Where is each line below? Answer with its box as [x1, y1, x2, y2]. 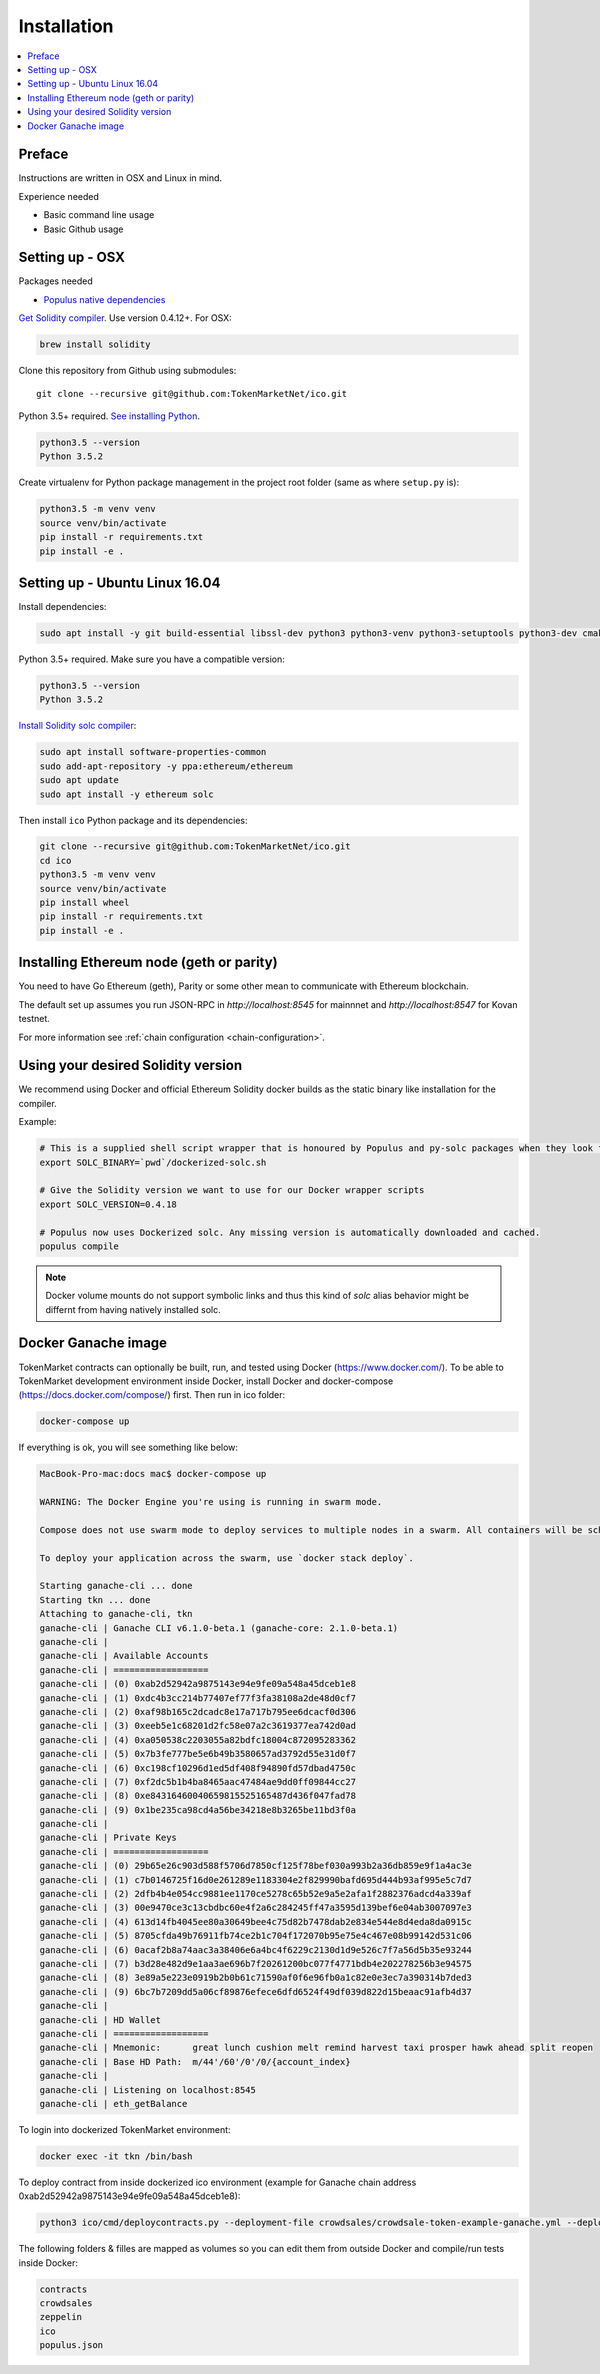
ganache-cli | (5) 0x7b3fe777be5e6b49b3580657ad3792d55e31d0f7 [39, 1748, 357, 1760]
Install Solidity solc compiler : [18, 720, 137, 732]
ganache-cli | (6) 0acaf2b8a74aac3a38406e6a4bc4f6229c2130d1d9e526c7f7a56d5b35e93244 [39, 1944, 472, 1955]
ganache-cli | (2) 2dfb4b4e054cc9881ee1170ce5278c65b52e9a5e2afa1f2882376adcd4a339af [39, 1888, 472, 1900]
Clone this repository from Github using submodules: [18, 365, 237, 377]
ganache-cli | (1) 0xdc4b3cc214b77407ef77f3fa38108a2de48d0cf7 [39, 1692, 357, 1704]
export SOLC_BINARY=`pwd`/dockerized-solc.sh [39, 1156, 267, 1168]
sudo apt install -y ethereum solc [39, 788, 214, 800]
